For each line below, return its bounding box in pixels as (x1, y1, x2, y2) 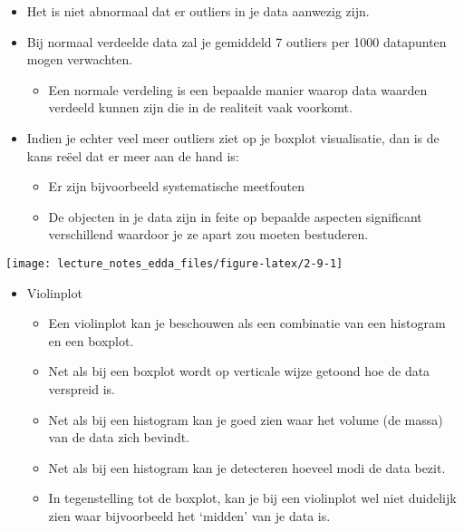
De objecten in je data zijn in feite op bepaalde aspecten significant (48, 207, 422, 226)
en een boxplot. (48, 331, 134, 350)
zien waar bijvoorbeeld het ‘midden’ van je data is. (48, 506, 331, 525)
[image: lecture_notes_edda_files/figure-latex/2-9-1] (5, 256, 343, 270)
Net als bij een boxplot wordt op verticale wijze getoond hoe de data (48, 362, 430, 381)
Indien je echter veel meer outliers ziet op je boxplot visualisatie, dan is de (26, 128, 440, 147)
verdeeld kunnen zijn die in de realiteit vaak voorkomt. (48, 98, 353, 117)
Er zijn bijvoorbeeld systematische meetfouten (48, 177, 305, 196)
